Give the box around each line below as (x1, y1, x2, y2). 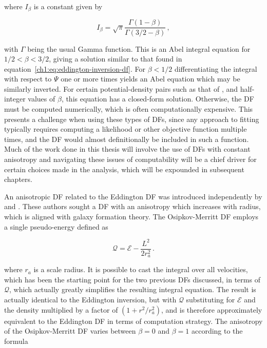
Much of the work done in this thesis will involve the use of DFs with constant (4, 144, 251, 154)
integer (4, 93, 26, 104)
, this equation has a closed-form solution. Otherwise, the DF (61, 93, 254, 104)
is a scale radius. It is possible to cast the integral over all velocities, (33, 264, 248, 275)
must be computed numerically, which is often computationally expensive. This (4, 104, 253, 114)
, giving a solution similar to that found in (49, 53, 182, 64)
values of (28, 93, 55, 104)
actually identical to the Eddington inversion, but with (4, 294, 177, 304)
